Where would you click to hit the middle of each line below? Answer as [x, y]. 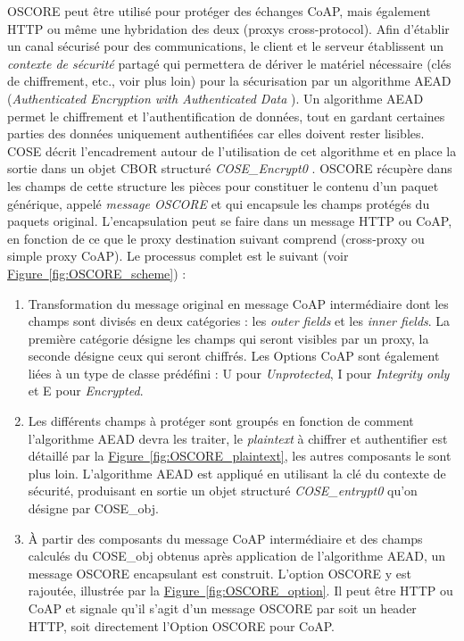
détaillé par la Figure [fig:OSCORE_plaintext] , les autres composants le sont [240, 456]
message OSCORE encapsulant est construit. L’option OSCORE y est [220, 573]
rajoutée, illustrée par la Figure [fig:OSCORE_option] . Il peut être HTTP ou [240, 591]
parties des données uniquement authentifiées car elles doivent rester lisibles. [216, 133]
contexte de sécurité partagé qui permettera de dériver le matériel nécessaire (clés [229, 63]
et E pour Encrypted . [86, 391]
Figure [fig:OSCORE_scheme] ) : [97, 273]
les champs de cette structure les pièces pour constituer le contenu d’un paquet [223, 185]
